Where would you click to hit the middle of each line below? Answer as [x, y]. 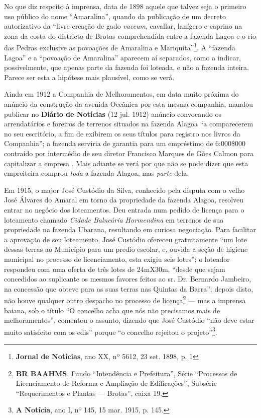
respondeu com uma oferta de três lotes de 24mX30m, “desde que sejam [115, 269]
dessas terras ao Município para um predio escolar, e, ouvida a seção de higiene [126, 249]
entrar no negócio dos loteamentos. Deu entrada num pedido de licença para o [124, 209]
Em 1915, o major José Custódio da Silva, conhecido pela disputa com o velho [124, 190]
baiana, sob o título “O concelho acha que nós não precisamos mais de [112, 310]
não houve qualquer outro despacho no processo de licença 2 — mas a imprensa [125, 299]
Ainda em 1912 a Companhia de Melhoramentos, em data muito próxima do [121, 94]
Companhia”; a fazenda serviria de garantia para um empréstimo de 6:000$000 [125, 143]
